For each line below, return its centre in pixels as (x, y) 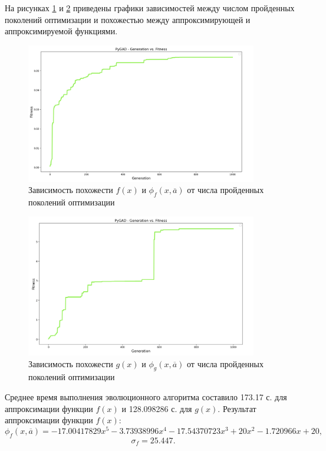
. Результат (237, 408)
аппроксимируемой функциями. (61, 31)
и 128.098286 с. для (157, 408)
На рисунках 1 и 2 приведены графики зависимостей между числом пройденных (150, 8)
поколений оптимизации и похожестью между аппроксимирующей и (128, 19)
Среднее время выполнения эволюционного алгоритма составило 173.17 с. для (146, 396)
